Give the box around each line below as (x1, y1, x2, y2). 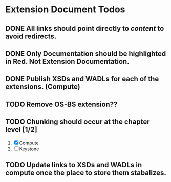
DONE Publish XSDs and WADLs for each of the (5, 75, 159, 83)
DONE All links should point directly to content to (5, 24, 164, 33)
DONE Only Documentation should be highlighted (5, 49, 166, 58)
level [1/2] (5, 125, 37, 134)
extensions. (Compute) (5, 83, 80, 92)
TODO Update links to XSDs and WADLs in (5, 160, 142, 169)
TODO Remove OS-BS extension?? (5, 100, 118, 108)
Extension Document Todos (5, 4, 125, 15)
